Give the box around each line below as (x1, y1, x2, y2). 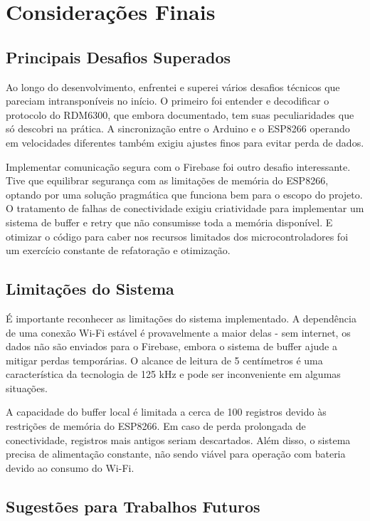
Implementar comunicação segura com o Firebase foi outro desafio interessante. (6, 159, 351, 174)
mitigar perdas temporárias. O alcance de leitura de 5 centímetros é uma (6, 352, 323, 367)
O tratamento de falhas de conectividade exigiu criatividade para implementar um (6, 201, 364, 216)
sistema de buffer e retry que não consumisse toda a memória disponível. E (6, 214, 333, 229)
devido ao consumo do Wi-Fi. (6, 460, 134, 475)
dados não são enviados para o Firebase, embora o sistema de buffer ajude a (6, 339, 337, 354)
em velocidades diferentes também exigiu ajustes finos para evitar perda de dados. (6, 135, 364, 149)
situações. (6, 380, 48, 395)
